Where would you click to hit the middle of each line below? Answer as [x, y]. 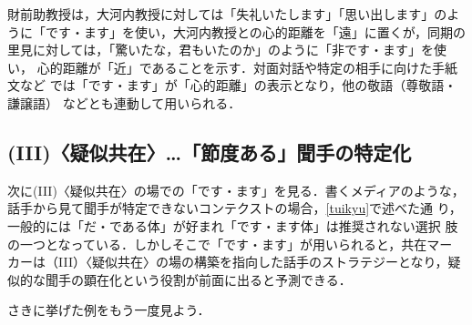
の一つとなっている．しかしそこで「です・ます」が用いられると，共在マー [230, 244]
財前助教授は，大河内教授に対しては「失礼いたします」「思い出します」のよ [234, 14]
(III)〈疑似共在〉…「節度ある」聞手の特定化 [210, 152]
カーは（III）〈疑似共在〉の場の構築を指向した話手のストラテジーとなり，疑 [234, 262]
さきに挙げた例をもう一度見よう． [109, 310]
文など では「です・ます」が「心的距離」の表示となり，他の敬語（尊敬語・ [232, 85]
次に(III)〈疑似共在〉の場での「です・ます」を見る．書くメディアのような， [236, 190]
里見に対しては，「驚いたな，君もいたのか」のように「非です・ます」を [221, 50]
